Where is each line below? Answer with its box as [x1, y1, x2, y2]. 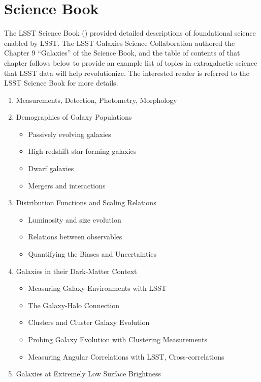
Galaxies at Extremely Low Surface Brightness [16, 368, 161, 379]
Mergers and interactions [28, 180, 106, 190]
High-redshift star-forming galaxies [28, 146, 137, 156]
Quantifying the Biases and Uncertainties [28, 249, 157, 259]
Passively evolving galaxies [28, 128, 111, 139]
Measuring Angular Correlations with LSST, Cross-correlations [28, 351, 224, 362]
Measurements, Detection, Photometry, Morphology [16, 94, 177, 105]
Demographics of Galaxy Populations [16, 112, 132, 122]
